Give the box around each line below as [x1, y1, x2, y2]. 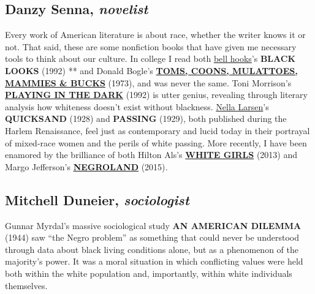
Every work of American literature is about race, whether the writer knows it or [5, 28, 306, 41]
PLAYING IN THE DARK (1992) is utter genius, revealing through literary [5, 88, 308, 101]
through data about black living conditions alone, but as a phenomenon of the [5, 243, 298, 255]
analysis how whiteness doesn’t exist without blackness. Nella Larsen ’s [5, 100, 269, 113]
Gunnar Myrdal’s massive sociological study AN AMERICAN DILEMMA [5, 219, 302, 232]
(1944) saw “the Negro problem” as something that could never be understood [5, 231, 299, 244]
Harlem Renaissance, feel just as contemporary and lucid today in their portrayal [5, 124, 310, 137]
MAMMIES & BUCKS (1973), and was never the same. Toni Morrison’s [5, 76, 292, 89]
